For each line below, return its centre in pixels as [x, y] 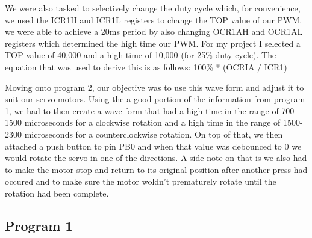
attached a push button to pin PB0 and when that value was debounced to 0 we [153, 146]
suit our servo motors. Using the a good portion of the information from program [155, 99]
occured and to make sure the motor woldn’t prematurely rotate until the [141, 181]
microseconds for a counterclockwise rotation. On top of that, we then [154, 134]
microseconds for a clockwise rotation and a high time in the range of [152, 122]
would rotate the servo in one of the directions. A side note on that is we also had [156, 158]
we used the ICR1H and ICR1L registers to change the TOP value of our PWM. [154, 20]
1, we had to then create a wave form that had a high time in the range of [142, 110]
